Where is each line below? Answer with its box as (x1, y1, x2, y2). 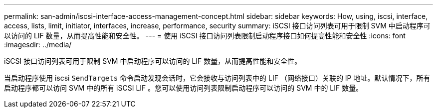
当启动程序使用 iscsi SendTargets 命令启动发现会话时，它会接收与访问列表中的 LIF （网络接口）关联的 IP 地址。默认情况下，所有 (4, 74, 431, 82)
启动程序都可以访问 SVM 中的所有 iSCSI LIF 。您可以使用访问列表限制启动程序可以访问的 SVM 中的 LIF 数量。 (4, 84, 363, 92)
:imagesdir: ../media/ (4, 40, 72, 49)
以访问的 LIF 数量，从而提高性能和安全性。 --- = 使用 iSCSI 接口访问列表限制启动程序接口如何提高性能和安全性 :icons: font (4, 31, 406, 40)
